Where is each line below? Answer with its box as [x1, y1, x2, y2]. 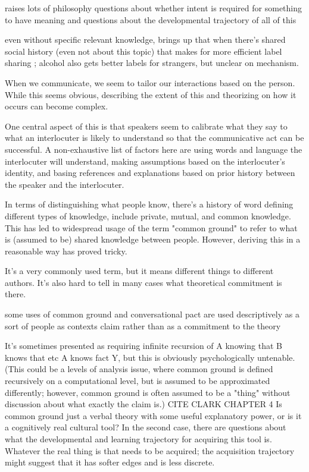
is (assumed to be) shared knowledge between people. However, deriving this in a [5, 233, 301, 246]
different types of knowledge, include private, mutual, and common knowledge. [5, 209, 291, 222]
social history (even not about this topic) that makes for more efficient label [5, 45, 282, 57]
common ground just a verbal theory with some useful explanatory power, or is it [5, 409, 302, 421]
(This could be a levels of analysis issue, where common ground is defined [5, 363, 273, 375]
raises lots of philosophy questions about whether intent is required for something [5, 2, 302, 14]
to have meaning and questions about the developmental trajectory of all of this [5, 13, 296, 26]
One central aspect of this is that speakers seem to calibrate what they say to [5, 119, 288, 132]
